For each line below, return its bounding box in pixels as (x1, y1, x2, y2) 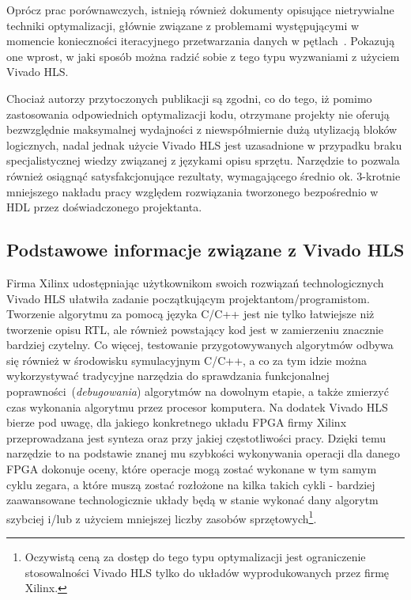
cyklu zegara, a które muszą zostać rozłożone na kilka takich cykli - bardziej (6, 476, 375, 492)
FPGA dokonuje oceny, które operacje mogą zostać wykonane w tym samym (6, 461, 377, 477)
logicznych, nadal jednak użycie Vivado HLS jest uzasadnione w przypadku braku (6, 136, 402, 153)
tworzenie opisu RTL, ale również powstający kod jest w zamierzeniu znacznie (6, 321, 384, 337)
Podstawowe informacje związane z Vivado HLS (6, 237, 405, 262)
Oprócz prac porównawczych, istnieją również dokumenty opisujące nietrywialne (6, 2, 394, 17)
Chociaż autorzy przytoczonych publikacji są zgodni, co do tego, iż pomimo (6, 89, 372, 106)
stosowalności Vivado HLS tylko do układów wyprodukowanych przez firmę (25, 564, 390, 580)
